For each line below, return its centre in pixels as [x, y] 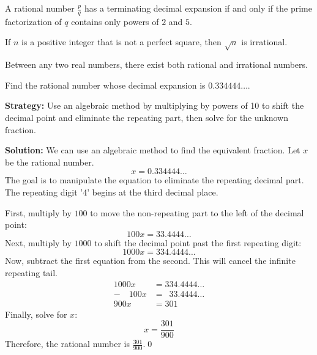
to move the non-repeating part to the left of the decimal [197, 212]
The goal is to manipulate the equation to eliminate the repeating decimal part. [155, 180]
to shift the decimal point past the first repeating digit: [198, 242]
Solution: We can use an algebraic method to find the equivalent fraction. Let [153, 150]
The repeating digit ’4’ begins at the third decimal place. [112, 192]
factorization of [33, 21]
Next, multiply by [38, 242]
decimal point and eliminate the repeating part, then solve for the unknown [147, 117]
